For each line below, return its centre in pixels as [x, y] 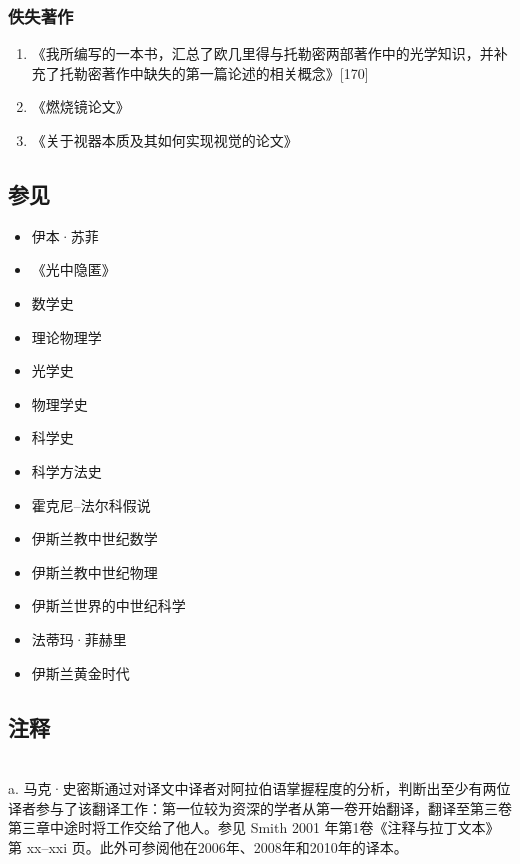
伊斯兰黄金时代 [80, 672]
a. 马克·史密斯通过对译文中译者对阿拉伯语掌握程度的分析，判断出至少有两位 [259, 787]
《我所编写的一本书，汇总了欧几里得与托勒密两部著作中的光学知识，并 [262, 53]
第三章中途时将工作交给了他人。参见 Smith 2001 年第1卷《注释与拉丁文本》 [254, 827]
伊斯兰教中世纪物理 [94, 571]
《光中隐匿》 [73, 269]
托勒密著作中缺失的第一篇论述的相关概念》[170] [214, 72]
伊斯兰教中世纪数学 [94, 538]
